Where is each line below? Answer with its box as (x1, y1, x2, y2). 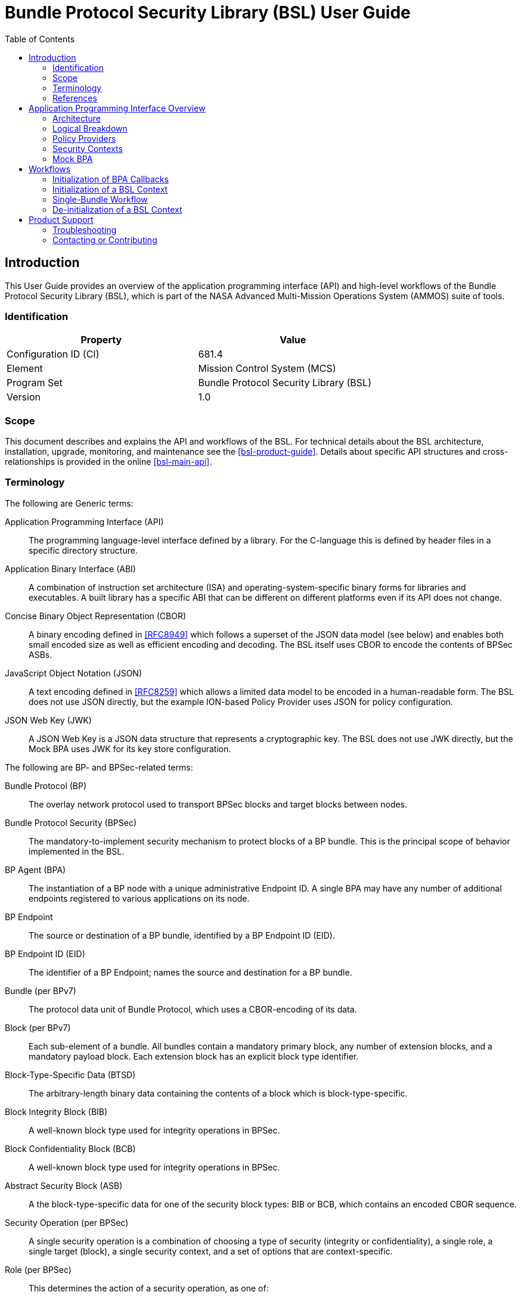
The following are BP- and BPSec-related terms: (5, 762, 193, 772)
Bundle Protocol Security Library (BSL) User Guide (5, 2, 411, 23)
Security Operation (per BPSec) (5, 1217, 129, 1228)
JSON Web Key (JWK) (5, 715, 92, 725)
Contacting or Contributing (52, 234, 157, 245)
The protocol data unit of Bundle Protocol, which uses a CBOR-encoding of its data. (29, 1004, 357, 1014)
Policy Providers (52, 133, 116, 144)
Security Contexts (52, 143, 123, 154)
